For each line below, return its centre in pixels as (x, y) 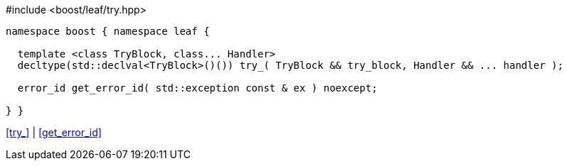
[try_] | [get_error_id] (54, 132)
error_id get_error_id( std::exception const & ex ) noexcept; (197, 88)
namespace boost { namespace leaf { (108, 31)
